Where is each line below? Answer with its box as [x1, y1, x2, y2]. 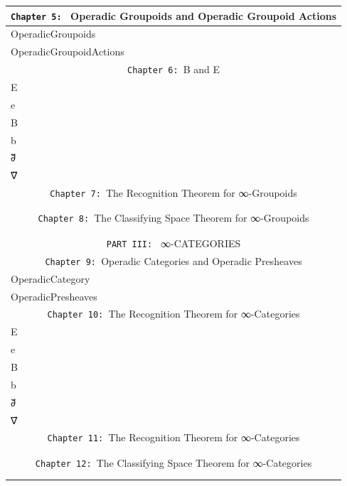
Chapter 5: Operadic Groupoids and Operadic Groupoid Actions [11, 8, 337, 23]
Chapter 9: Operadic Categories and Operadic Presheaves [45, 253, 302, 268]
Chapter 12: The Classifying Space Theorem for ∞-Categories [35, 455, 312, 470]
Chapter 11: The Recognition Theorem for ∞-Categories [47, 430, 300, 445]
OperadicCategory [11, 271, 90, 286]
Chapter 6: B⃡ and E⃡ [127, 62, 220, 77]
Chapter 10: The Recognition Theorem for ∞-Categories [47, 306, 300, 321]
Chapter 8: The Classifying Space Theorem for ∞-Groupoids [38, 210, 309, 225]
